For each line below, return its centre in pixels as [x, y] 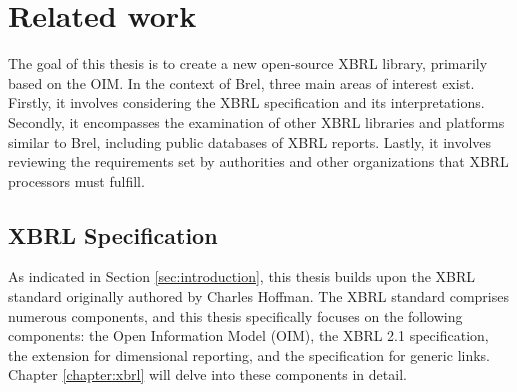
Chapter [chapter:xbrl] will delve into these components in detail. [207, 374]
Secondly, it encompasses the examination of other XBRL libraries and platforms [256, 121]
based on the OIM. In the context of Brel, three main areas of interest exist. [241, 82]
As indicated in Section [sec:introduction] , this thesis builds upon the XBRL [242, 276]
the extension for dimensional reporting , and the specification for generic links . [249, 354]
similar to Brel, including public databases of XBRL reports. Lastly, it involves [250, 141]
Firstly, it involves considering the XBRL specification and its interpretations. [246, 102]
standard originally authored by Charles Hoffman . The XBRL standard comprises [258, 296]
